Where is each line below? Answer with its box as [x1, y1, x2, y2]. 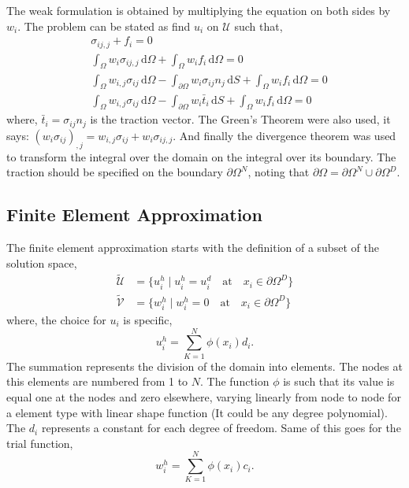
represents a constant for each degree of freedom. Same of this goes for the [41, 420, 401, 436]
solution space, [6, 254, 77, 271]
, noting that [247, 164, 310, 180]
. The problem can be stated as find [17, 17, 191, 34]
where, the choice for [6, 312, 106, 328]
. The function [200, 373, 270, 390]
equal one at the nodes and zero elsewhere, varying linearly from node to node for [6, 388, 401, 405]
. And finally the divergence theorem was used [173, 127, 396, 143]
